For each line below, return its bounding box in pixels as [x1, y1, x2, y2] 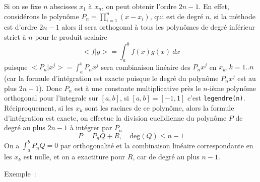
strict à [4, 31, 26, 42]
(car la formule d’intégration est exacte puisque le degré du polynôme [4, 73, 219, 83]
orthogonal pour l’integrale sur [4, 93, 98, 103]
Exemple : [4, 168, 36, 178]
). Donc [39, 82, 62, 93]
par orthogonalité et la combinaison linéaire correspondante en [60, 140, 253, 150]
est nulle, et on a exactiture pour [23, 151, 125, 162]
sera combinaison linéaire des [101, 61, 190, 72]
